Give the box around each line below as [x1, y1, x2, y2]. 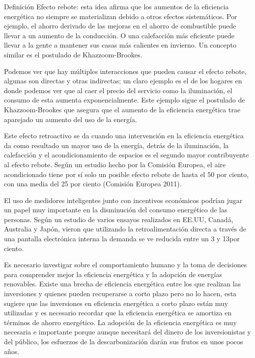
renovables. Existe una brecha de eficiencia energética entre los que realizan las [4, 279, 241, 289]
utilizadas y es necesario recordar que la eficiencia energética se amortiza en [4, 307, 232, 318]
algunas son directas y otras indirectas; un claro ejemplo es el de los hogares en [4, 76, 242, 86]
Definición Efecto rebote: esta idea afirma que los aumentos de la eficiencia [4, 1, 229, 11]
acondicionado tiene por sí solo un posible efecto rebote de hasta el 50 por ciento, [4, 169, 249, 179]
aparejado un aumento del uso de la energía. [4, 114, 137, 124]
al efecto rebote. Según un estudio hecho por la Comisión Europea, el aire [4, 159, 226, 169]
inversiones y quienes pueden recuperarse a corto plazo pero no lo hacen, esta [4, 288, 237, 299]
